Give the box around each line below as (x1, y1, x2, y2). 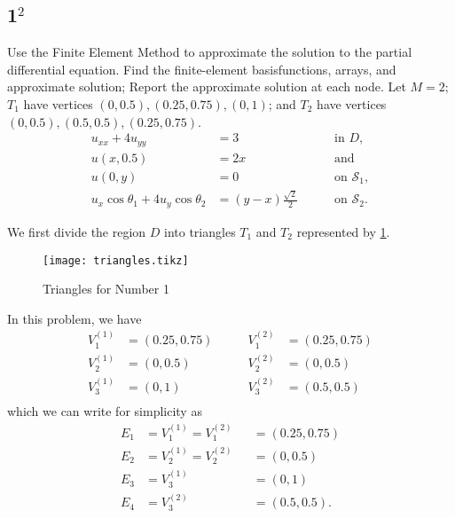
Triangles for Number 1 (43, 279, 169, 298)
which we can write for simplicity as (7, 402, 202, 420)
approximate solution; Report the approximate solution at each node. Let (7, 77, 406, 96)
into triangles (164, 222, 236, 240)
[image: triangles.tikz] (43, 254, 189, 267)
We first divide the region (7, 222, 146, 240)
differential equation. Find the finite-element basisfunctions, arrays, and (7, 59, 396, 78)
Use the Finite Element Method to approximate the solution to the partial (7, 43, 412, 61)
